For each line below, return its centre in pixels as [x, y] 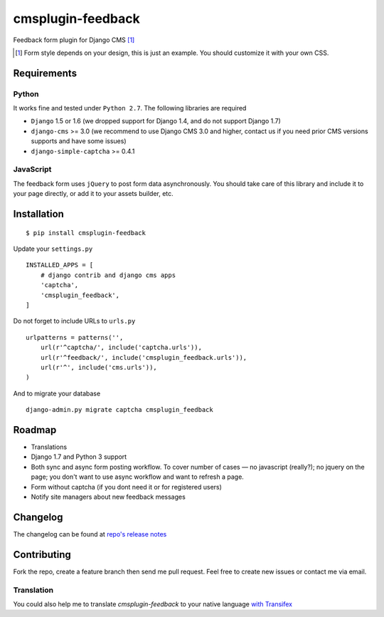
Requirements [45, 73]
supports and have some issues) [79, 141]
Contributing [42, 555]
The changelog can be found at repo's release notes [90, 534]
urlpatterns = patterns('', [75, 337]
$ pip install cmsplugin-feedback [86, 233]
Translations [49, 447]
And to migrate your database [57, 393]
